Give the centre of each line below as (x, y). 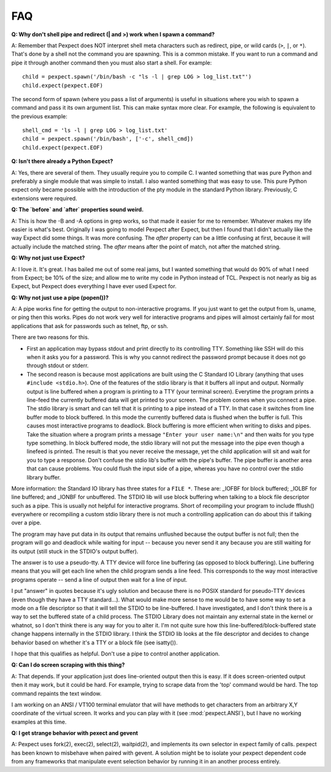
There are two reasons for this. (50, 337)
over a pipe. (26, 523)
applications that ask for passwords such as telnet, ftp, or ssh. (90, 326)
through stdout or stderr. (58, 365)
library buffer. (44, 477)
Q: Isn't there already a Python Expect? (62, 161)
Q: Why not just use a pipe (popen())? (60, 297)
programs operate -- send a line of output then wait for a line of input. (99, 579)
